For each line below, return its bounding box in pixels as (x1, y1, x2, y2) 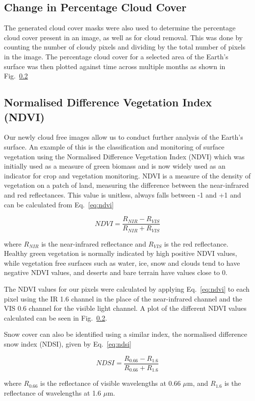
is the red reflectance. (164, 238, 229, 249)
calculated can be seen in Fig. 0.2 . (4, 312, 107, 323)
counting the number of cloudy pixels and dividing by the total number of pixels (4, 42, 246, 52)
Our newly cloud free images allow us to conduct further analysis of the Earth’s (4, 132, 243, 142)
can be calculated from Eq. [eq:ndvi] (4, 199, 114, 209)
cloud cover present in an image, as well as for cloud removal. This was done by (4, 32, 243, 42)
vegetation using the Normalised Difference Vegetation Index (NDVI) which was (4, 151, 245, 161)
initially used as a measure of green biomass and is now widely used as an (4, 161, 226, 171)
